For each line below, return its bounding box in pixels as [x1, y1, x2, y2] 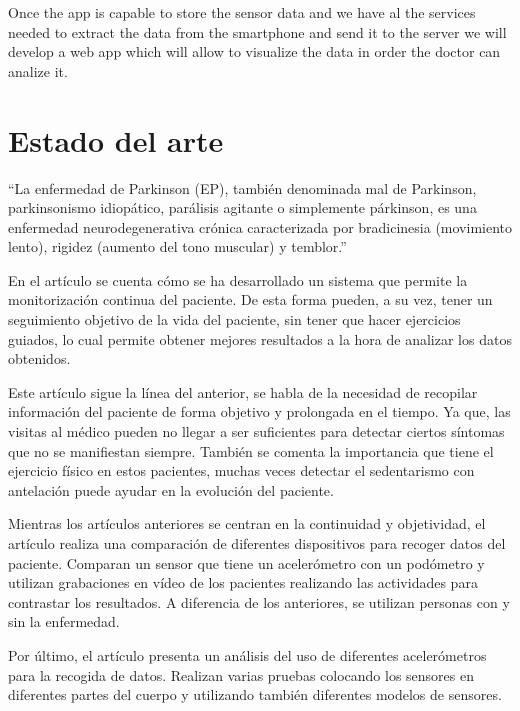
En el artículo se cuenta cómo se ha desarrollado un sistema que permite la [8, 269, 468, 290]
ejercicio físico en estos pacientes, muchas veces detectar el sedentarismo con [8, 460, 475, 481]
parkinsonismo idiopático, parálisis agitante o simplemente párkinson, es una [8, 197, 477, 218]
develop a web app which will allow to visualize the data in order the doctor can [8, 41, 501, 62]
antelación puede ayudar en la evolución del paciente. [8, 479, 334, 500]
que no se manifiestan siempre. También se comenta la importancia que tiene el [8, 440, 494, 461]
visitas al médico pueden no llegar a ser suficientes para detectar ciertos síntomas [8, 421, 505, 442]
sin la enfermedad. [8, 611, 120, 632]
